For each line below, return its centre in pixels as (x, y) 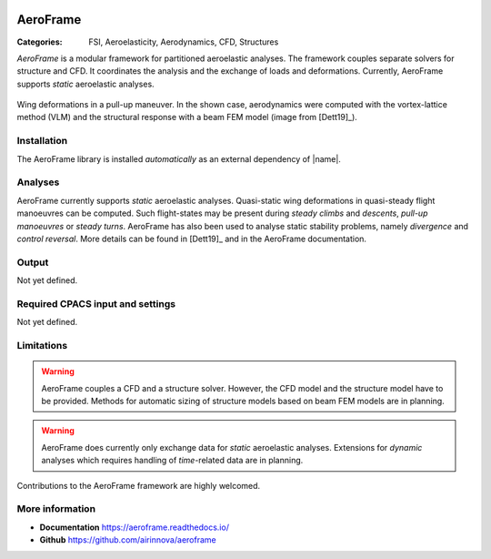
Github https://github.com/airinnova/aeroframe (128, 540)
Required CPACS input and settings (96, 303)
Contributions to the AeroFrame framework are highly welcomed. (139, 485)
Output (33, 262)
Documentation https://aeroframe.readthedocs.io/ (134, 527)
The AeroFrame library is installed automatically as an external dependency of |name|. (179, 158)
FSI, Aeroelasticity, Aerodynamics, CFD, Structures (184, 42)
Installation (42, 141)
